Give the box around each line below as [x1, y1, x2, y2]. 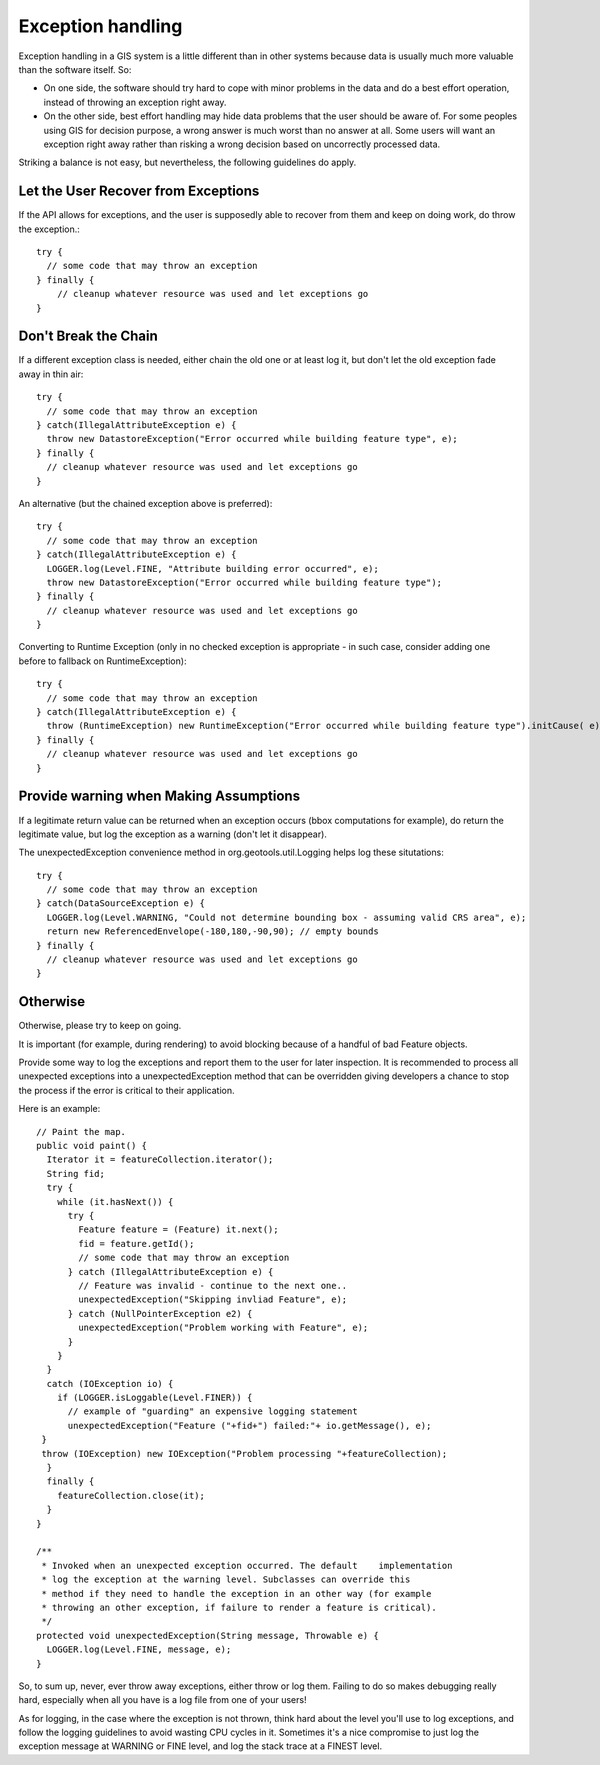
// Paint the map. [36, 1126, 127, 1137]
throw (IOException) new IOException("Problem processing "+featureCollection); [41, 1448, 448, 1459]
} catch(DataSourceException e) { [36, 898, 205, 909]
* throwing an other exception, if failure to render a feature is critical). [41, 1601, 437, 1613]
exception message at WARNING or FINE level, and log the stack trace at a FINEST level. [18, 1740, 383, 1752]
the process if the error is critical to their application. [18, 1084, 235, 1096]
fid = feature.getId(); [78, 1238, 195, 1249]
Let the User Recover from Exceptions [18, 183, 260, 200]
